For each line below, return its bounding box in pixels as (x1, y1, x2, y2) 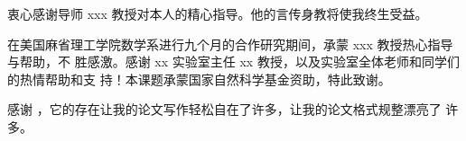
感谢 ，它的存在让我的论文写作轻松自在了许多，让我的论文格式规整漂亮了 (7, 100, 442, 119)
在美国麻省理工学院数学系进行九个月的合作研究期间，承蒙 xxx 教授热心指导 (7, 34, 453, 53)
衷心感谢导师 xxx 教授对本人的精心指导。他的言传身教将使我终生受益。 (7, 4, 428, 22)
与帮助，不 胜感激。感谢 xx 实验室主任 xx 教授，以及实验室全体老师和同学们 (7, 52, 460, 71)
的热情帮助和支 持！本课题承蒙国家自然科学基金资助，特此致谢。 (7, 69, 391, 88)
